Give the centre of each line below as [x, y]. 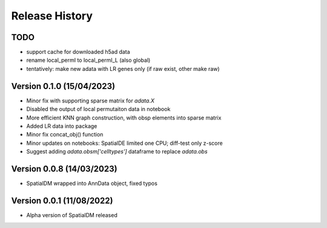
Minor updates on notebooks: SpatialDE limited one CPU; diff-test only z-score [125, 143]
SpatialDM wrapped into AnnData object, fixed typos [92, 183]
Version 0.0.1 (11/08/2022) [62, 200]
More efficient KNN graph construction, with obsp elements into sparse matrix [124, 118]
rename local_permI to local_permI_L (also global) [88, 60]
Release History [52, 16]
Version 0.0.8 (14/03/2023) [64, 169]
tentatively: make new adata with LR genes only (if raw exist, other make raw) [123, 69]
